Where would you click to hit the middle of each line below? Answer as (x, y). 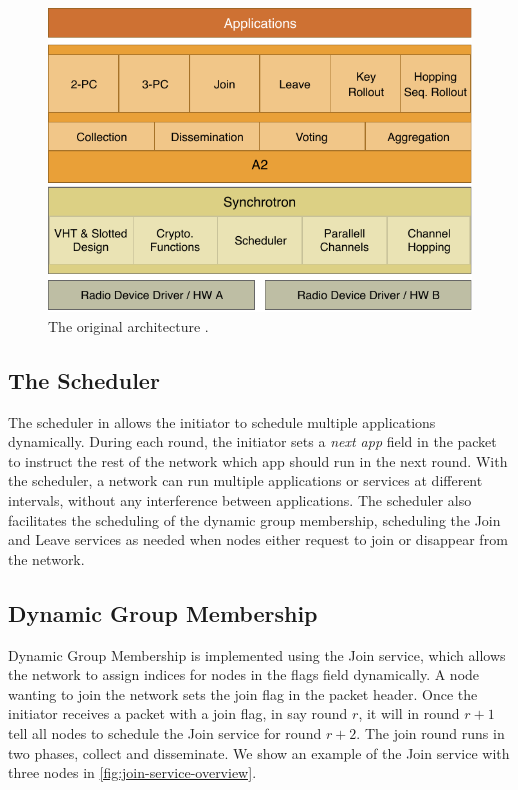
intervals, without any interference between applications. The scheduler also (240, 500)
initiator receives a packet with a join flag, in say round (178, 713)
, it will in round (409, 713)
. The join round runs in (430, 733)
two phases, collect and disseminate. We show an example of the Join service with (259, 752)
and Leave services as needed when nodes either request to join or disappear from (258, 539)
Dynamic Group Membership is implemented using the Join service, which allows (257, 654)
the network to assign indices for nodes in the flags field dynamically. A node (244, 674)
